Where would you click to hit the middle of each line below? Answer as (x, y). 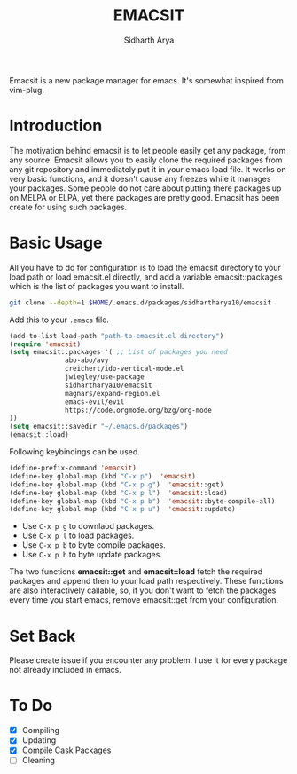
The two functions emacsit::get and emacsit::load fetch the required (136, 572)
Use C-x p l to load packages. (78, 536)
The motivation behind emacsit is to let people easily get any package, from (148, 150)
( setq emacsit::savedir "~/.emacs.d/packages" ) (99, 427)
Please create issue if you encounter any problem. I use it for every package (148, 660)
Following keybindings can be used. (74, 452)
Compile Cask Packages (66, 750)
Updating (39, 740)
